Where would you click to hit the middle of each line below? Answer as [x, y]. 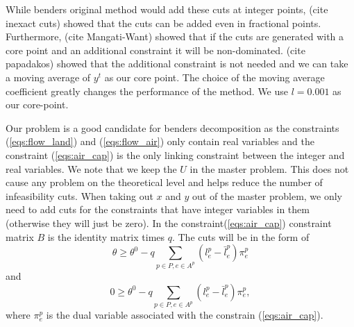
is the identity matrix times [106, 236]
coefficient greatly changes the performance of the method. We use [147, 91]
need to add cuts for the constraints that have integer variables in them [158, 209]
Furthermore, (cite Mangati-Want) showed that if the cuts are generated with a [175, 36]
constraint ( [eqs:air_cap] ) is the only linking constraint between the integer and [175, 154]
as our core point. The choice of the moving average [214, 77]
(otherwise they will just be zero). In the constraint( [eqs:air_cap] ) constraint [169, 223]
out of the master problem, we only [268, 195]
